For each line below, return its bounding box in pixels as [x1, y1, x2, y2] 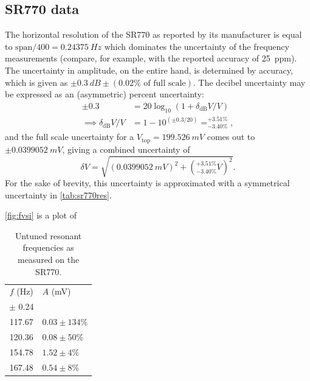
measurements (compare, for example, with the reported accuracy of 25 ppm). [5, 52, 297, 65]
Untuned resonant [15, 229, 82, 242]
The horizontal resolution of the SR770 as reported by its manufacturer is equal [5, 28, 302, 41]
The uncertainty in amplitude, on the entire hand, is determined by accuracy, [5, 63, 293, 76]
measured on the [17, 253, 80, 266]
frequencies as [22, 241, 74, 254]
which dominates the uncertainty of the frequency [104, 40, 289, 52]
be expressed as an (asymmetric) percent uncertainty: [5, 88, 204, 100]
